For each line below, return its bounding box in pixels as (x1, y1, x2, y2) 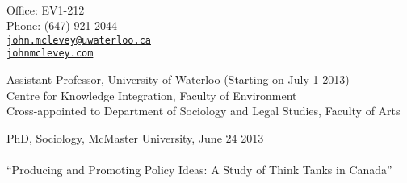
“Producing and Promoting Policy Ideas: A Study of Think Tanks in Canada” (6, 161, 392, 178)
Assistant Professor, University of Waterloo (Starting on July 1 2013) (6, 71, 350, 88)
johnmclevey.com (6, 48, 94, 60)
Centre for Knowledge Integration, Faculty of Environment (6, 86, 297, 103)
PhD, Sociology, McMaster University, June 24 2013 (6, 129, 264, 146)
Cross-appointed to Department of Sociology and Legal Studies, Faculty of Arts (6, 102, 401, 119)
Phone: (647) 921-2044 (6, 17, 118, 34)
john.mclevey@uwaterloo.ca (6, 34, 151, 46)
